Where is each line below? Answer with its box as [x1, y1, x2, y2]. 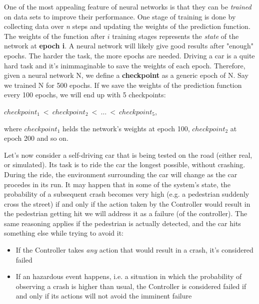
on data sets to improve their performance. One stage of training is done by [4, 11, 236, 21]
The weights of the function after [4, 30, 105, 41]
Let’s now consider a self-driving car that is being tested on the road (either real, [4, 149, 252, 160]
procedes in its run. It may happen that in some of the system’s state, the [4, 179, 230, 189]
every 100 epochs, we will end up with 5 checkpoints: [4, 89, 166, 100]
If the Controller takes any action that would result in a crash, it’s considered [15, 245, 253, 255]
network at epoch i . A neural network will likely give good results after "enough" [4, 40, 254, 51]
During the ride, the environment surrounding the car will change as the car [4, 169, 237, 179]
